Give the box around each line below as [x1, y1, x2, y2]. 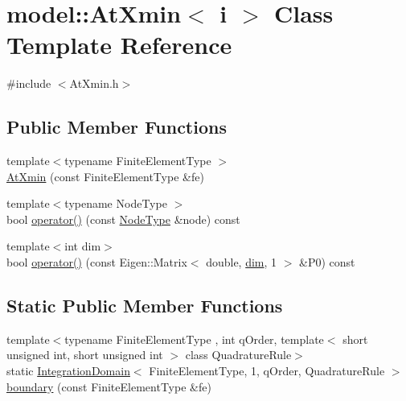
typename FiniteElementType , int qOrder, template [64, 330, 324, 347]
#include [6, 75, 51, 92]
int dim [64, 238, 101, 254]
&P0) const [299, 254, 355, 271]
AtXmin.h [69, 75, 119, 92]
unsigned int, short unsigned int [6, 346, 163, 363]
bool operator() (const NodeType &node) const [6, 210, 240, 227]
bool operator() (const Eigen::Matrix [6, 254, 187, 271]
